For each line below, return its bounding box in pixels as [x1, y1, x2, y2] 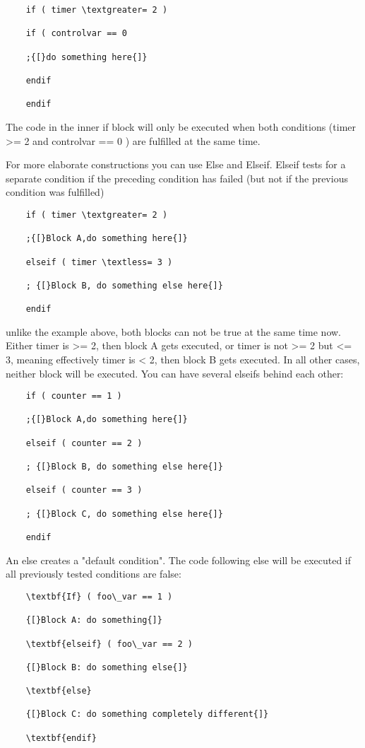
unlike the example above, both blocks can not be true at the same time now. [6, 324, 341, 339]
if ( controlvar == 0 [25, 28, 127, 39]
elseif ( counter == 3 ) [25, 485, 143, 496]
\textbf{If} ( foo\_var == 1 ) [25, 591, 173, 602]
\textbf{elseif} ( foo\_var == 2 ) [25, 638, 193, 649]
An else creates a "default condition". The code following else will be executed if [6, 552, 352, 567]
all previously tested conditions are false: [6, 566, 181, 581]
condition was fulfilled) [6, 185, 104, 199]
